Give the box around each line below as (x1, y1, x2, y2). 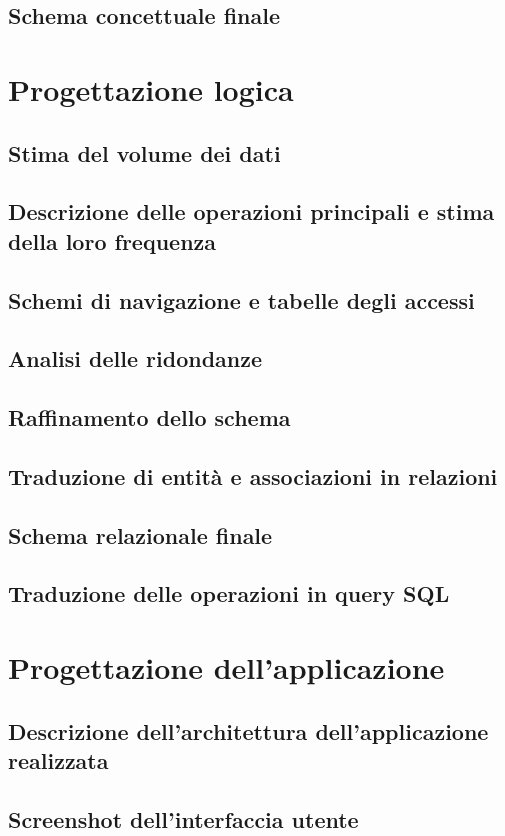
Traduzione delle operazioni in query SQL (8, 578, 450, 609)
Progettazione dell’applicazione (8, 646, 445, 687)
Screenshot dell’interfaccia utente (8, 803, 359, 834)
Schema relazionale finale (8, 519, 273, 550)
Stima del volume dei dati (8, 137, 281, 168)
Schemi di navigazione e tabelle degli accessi (8, 284, 475, 315)
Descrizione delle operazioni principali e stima (8, 196, 495, 227)
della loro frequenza (8, 225, 217, 256)
